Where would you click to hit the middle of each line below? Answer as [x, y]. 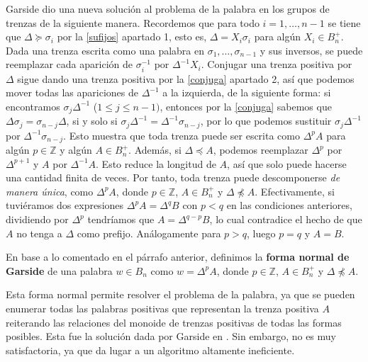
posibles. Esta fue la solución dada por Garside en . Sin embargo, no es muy [171, 336]
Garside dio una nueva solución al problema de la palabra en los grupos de [168, 9]
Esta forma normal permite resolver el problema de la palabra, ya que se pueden [180, 294]
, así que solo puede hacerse [287, 163]
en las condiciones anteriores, [289, 205]
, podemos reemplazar [261, 150]
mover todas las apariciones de [72, 92]
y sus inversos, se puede [311, 50]
